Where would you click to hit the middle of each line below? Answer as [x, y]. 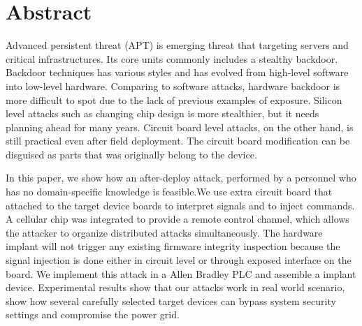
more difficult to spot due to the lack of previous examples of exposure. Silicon [174, 99]
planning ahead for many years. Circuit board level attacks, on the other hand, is [180, 127]
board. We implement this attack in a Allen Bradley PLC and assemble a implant [181, 273]
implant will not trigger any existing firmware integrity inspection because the [173, 246]
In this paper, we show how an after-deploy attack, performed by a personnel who [181, 178]
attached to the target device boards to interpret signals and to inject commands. [180, 205]
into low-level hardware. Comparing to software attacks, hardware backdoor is [173, 86]
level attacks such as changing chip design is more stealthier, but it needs [162, 113]
